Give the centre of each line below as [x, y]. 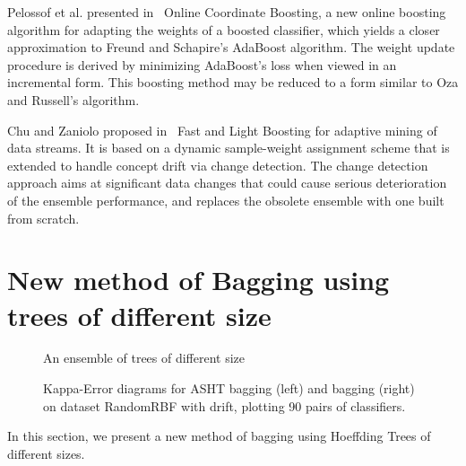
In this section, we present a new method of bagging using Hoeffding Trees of [219, 436]
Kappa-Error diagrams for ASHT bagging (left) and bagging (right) [229, 388]
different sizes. [46, 453]
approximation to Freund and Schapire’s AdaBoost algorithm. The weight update [231, 47]
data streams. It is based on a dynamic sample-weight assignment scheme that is [229, 148]
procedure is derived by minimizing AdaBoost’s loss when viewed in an [202, 64]
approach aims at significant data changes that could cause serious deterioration [227, 183]
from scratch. [43, 218]
